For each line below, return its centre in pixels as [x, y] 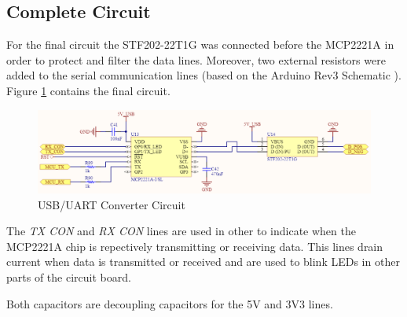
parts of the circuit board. [69, 277]
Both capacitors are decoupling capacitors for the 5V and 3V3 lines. [170, 303]
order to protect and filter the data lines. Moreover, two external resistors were [196, 59]
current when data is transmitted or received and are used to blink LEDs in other [203, 262]
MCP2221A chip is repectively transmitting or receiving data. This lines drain [195, 246]
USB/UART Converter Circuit [112, 204]
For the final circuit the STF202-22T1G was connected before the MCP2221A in [200, 44]
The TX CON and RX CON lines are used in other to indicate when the [181, 231]
